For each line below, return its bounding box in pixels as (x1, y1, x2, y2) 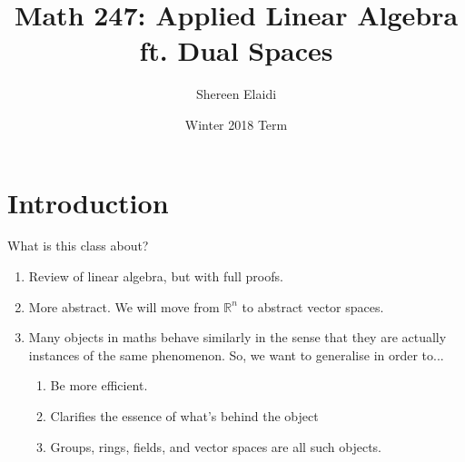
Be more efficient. (50, 376, 148, 395)
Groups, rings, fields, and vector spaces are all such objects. (50, 437, 381, 456)
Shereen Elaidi (195, 84, 277, 103)
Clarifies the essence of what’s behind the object (50, 407, 319, 425)
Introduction (7, 183, 169, 221)
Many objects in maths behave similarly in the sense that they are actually (28, 328, 447, 347)
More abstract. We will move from (28, 297, 220, 316)
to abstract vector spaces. (242, 297, 384, 316)
